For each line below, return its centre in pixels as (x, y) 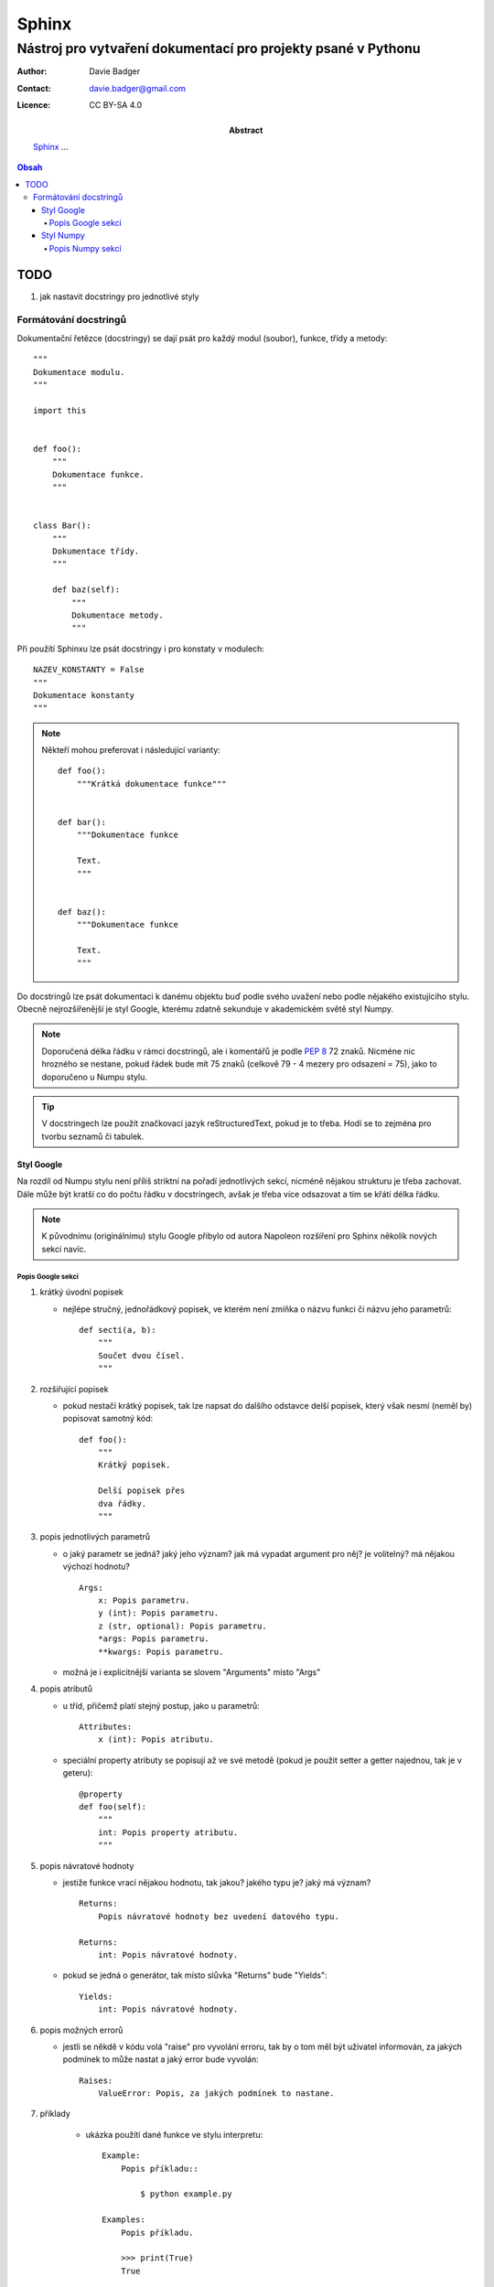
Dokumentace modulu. (79, 372)
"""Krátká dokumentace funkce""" (152, 784)
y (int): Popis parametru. (158, 1613)
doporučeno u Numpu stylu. (95, 1077)
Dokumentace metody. (118, 615)
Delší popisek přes (141, 1491)
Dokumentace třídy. (96, 551)
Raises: (96, 2080)
